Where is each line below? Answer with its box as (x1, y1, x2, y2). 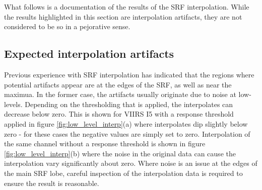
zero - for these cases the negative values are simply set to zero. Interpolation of (4, 128, 250, 139)
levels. (4, 99, 23, 109)
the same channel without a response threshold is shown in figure (4, 138, 206, 149)
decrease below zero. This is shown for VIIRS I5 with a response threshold (4, 109, 234, 119)
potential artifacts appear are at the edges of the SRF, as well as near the (4, 79, 232, 89)
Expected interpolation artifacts (4, 46, 174, 61)
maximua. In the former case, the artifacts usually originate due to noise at (4, 89, 236, 100)
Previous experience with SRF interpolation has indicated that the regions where (4, 69, 254, 79)
